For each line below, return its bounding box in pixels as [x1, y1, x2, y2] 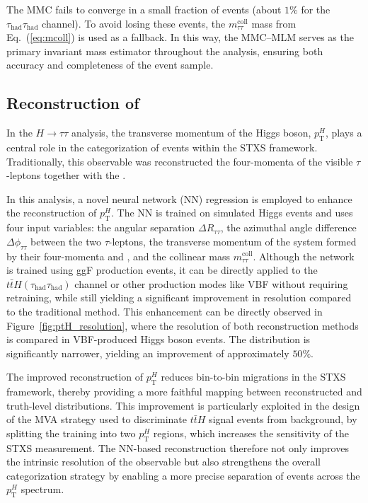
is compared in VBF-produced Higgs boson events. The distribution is [6, 332, 311, 347]
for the [301, 2, 330, 16]
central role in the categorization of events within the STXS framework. [6, 139, 318, 154]
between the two [30, 233, 101, 248]
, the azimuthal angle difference [220, 220, 357, 235]
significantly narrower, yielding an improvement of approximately [6, 345, 289, 360]
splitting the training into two [6, 425, 136, 440]
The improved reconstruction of [6, 369, 144, 384]
